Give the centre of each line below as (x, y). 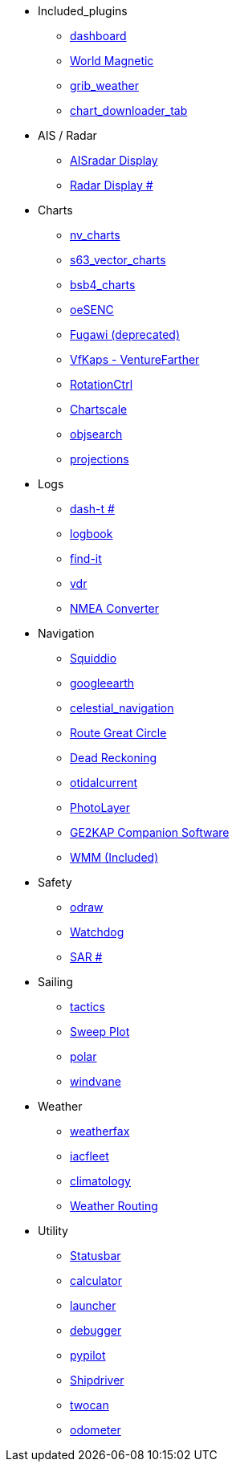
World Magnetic (112, 61)
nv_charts (95, 235)
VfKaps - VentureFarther (135, 359)
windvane (96, 1081)
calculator (96, 1280)
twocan (90, 1405)
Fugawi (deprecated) (125, 334)
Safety (55, 882)
